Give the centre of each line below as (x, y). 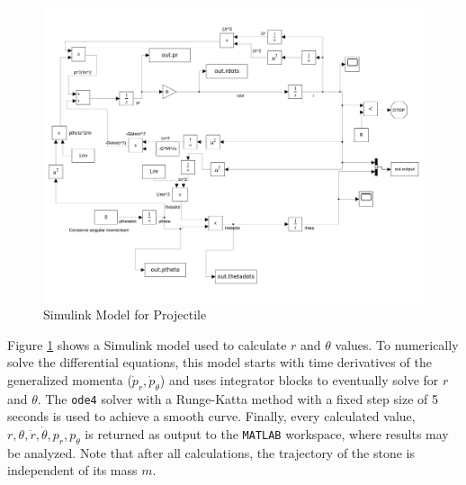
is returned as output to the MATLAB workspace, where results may (267, 433)
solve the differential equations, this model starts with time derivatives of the (220, 362)
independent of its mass (72, 470)
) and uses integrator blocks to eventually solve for (299, 379)
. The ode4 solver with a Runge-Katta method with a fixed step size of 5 (237, 398)
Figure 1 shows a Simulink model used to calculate (147, 344)
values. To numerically (397, 344)
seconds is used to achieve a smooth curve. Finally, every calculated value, (211, 416)
